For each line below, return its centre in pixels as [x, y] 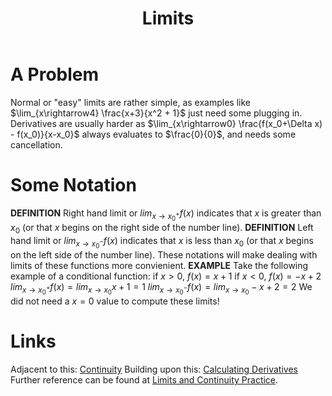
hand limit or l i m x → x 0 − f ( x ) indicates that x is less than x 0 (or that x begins [162, 242]
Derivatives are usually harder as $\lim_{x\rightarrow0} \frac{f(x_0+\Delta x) [166, 123]
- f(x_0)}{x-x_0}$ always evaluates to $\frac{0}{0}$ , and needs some [153, 134]
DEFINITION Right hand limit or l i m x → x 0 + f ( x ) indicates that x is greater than [166, 214]
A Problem [55, 74]
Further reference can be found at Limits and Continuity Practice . [144, 379]
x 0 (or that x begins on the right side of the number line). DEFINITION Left [162, 229]
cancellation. [36, 144]
